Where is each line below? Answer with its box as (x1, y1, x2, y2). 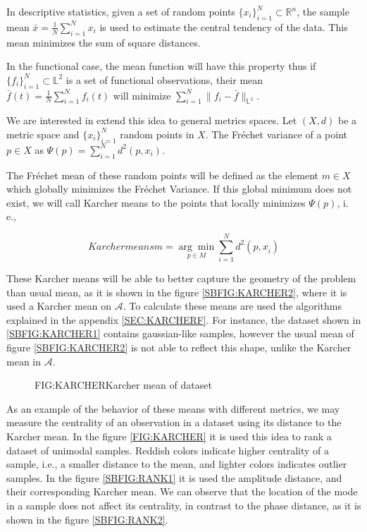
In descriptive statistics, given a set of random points (6, 4, 235, 18)
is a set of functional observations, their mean (66, 72, 263, 87)
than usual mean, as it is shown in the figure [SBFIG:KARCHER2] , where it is (6, 284, 347, 299)
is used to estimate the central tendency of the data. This (99, 19, 348, 34)
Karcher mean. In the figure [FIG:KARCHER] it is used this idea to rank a (6, 429, 332, 443)
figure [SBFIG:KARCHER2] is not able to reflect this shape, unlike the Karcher (6, 340, 352, 355)
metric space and (6, 126, 80, 141)
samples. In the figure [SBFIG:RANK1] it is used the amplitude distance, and (6, 470, 342, 485)
